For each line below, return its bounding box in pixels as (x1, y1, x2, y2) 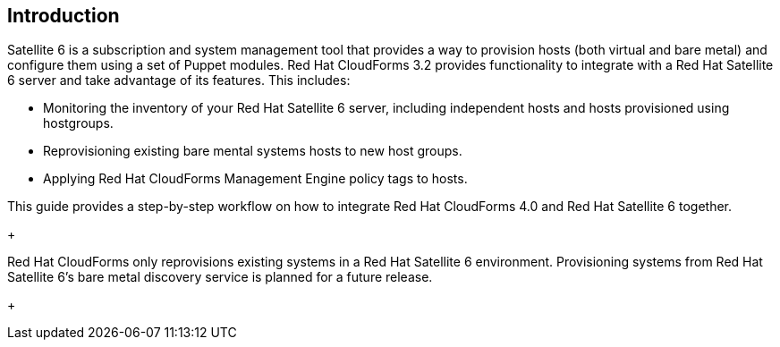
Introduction (7, 4, 120, 27)
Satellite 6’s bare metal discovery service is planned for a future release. (7, 269, 433, 285)
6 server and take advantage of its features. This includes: (7, 72, 351, 89)
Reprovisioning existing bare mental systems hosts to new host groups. (43, 143, 462, 159)
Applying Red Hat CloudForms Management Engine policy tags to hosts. (43, 171, 468, 187)
